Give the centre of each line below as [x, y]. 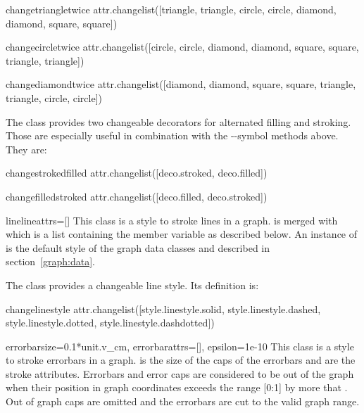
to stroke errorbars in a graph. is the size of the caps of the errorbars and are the [181, 360]
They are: [26, 149]
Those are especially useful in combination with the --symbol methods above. [172, 135]
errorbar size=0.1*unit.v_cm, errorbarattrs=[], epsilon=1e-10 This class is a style [180, 346]
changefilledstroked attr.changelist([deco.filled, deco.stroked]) [137, 196]
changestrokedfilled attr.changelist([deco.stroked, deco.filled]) [137, 173]
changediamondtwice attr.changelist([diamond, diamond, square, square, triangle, [181, 84]
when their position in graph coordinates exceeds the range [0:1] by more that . [177, 387]
